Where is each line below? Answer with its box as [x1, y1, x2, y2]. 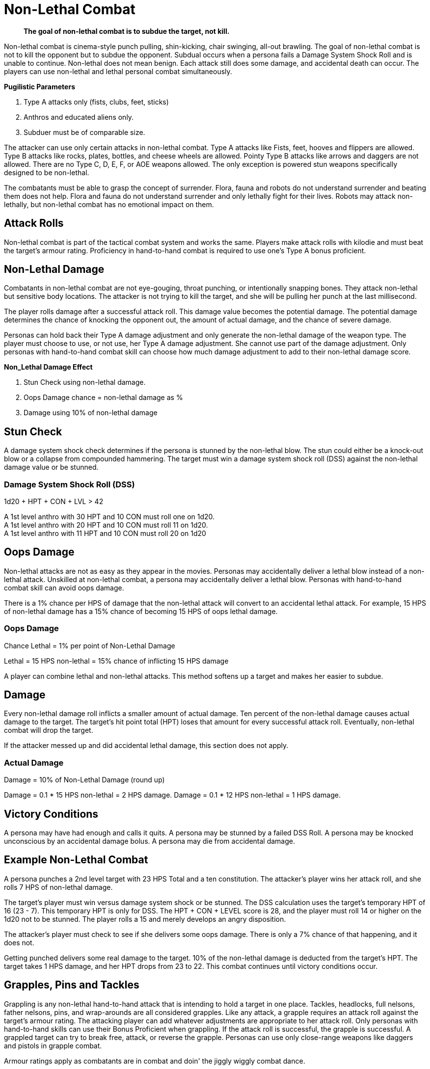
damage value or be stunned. [4, 463, 99, 472]
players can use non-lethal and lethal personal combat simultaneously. [4, 67, 232, 76]
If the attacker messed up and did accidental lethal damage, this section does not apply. [4, 741, 289, 750]
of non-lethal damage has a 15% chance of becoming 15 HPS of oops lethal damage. [4, 607, 278, 615]
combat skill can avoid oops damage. [4, 583, 124, 592]
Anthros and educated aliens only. [24, 112, 134, 121]
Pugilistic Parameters [4, 82, 75, 91]
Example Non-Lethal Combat [4, 854, 148, 866]
